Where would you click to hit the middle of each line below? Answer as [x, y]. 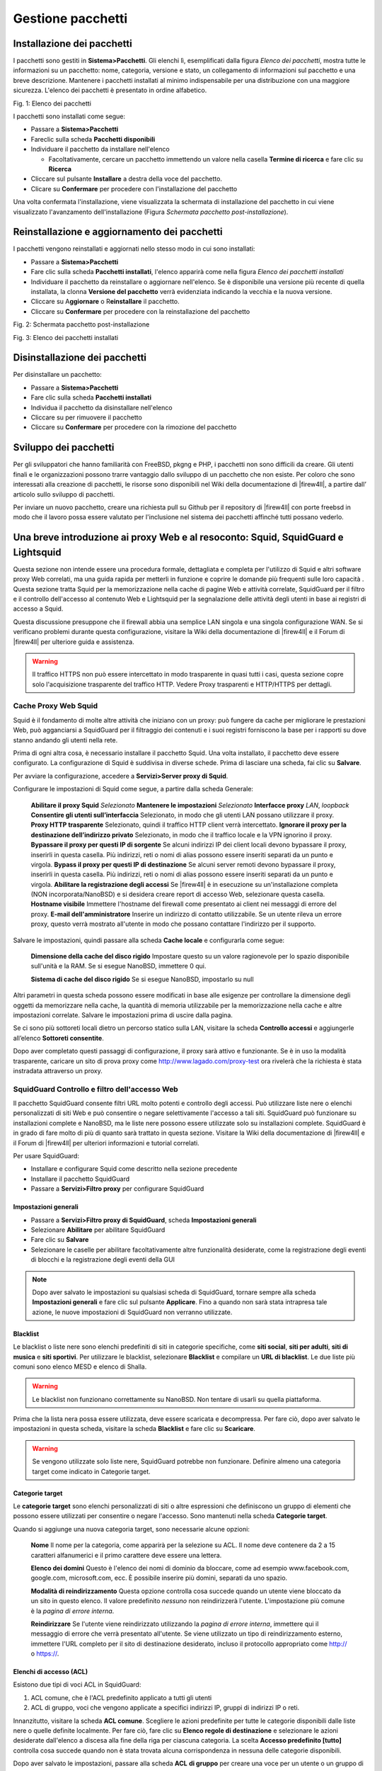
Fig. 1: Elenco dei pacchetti [52, 103]
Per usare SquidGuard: [46, 1156]
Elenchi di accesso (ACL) [51, 1672]
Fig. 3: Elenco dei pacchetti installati [66, 337]
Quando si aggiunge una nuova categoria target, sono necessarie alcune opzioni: [132, 1529]
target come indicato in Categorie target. [92, 1471]
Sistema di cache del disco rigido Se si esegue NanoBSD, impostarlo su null [142, 979]
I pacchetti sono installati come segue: [69, 116]
